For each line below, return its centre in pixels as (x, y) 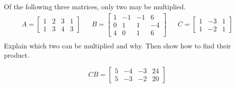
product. (17, 55)
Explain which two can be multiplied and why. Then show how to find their (117, 45)
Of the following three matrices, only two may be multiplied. (95, 6)
